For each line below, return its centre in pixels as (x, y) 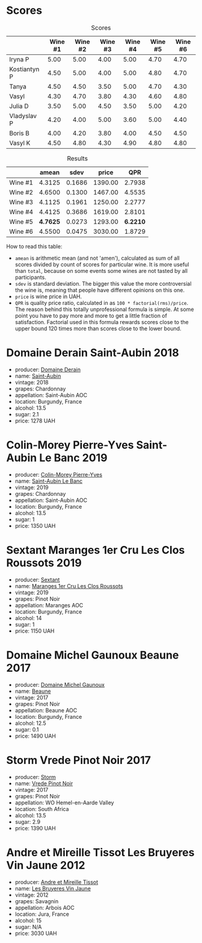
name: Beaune (33, 691)
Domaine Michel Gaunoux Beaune (93, 655)
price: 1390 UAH (35, 828)
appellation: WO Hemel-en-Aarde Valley (64, 803)
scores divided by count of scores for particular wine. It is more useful (102, 264)
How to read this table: (34, 246)
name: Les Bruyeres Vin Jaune (53, 888)
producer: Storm (35, 777)
